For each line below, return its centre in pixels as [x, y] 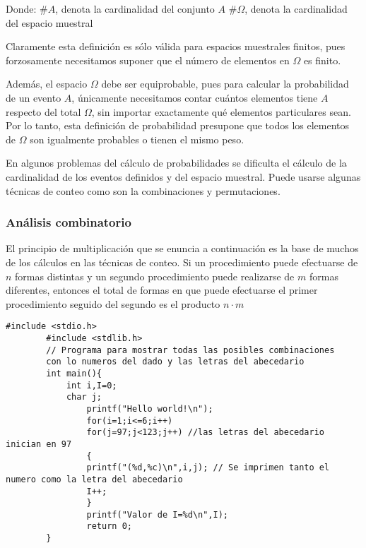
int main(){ [74, 373]
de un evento [34, 97]
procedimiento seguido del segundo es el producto [113, 303]
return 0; [109, 526]
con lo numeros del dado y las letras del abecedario [175, 362]
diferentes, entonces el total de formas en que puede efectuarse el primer [162, 290]
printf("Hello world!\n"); [150, 409]
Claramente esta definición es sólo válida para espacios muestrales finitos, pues [176, 46]
